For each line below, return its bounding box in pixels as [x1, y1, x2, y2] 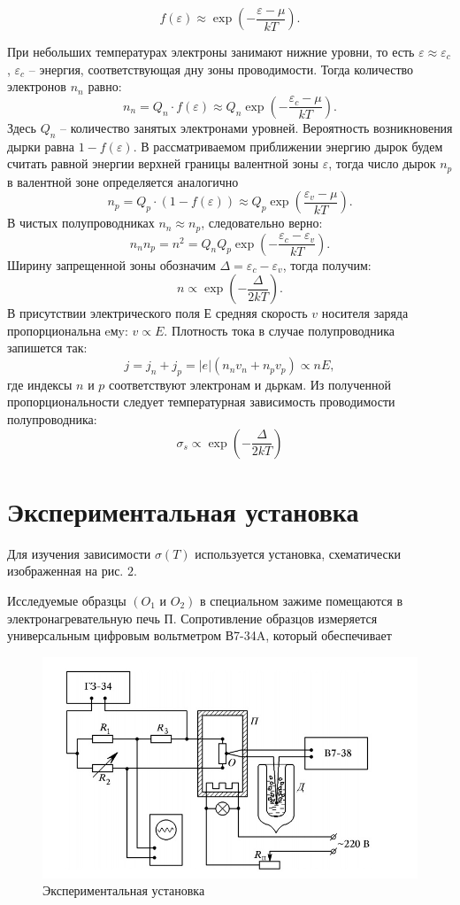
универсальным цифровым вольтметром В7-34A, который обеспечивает [7, 626, 392, 645]
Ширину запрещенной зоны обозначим [7, 255, 216, 274]
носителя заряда [321, 304, 409, 322]
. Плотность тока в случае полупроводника [164, 321, 395, 339]
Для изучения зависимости [7, 544, 151, 562]
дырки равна [7, 136, 75, 155]
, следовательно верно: [201, 213, 323, 232]
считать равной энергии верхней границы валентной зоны [7, 154, 319, 173]
